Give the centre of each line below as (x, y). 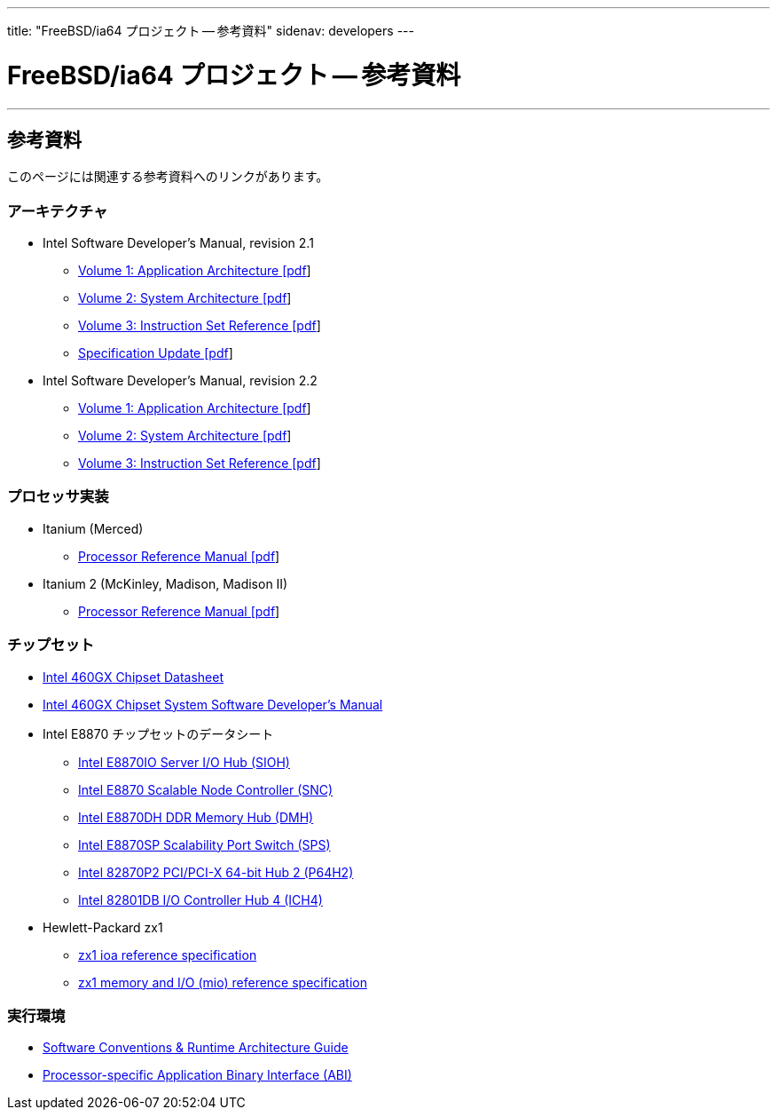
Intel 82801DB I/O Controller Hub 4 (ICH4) (200, 899)
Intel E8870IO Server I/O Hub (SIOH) (184, 762)
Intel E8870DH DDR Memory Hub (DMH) (196, 817)
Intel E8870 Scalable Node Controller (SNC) (206, 789)
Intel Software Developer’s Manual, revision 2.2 (180, 381)
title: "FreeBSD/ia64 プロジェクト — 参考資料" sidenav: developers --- (211, 31)
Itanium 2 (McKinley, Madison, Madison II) (165, 583)
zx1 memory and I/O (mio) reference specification (223, 982)
